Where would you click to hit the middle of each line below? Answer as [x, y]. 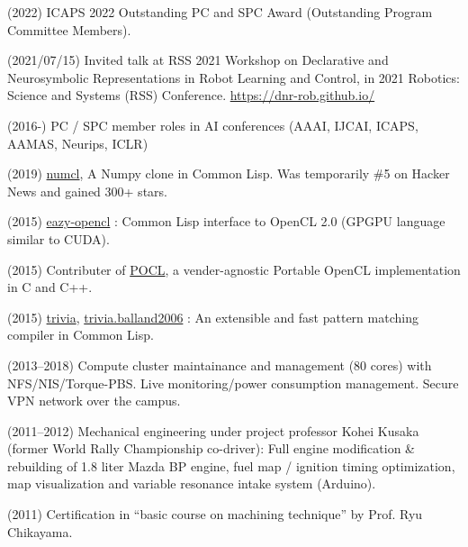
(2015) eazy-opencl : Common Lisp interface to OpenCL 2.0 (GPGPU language [226, 221]
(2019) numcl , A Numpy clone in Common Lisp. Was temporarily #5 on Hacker [229, 173]
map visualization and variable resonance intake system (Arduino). [192, 483]
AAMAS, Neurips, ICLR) [78, 143]
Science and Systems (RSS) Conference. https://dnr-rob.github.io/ [191, 95]
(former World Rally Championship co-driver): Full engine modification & [211, 448]
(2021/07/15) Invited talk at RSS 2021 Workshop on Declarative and [198, 60]
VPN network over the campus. [94, 401]
